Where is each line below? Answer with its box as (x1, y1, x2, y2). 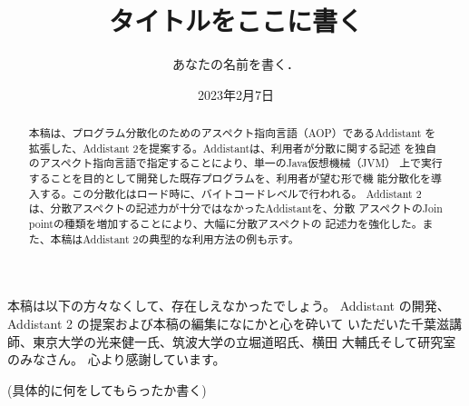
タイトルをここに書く (108, 2, 363, 39)
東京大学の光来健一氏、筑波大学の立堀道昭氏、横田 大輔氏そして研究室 (32, 332, 456, 351)
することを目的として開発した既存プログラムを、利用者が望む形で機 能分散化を (28, 171, 431, 186)
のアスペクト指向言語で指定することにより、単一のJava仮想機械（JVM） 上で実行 (28, 155, 443, 171)
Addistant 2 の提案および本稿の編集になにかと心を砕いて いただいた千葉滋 (7, 313, 449, 332)
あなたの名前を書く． (172, 54, 299, 74)
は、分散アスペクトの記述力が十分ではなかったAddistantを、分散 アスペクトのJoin (28, 201, 443, 216)
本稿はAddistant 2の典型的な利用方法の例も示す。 (50, 231, 299, 246)
